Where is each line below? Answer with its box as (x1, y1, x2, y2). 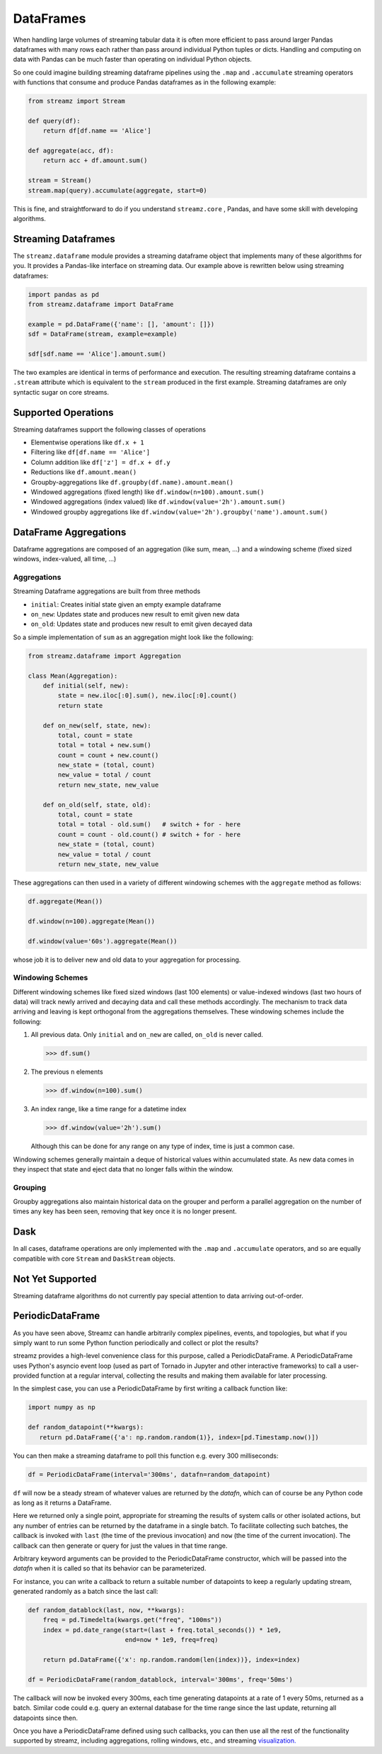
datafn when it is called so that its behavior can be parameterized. (13, 1564, 207, 1573)
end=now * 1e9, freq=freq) (125, 1636, 219, 1644)
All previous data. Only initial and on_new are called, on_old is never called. (30, 1030, 263, 1039)
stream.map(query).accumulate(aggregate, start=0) (28, 186, 208, 194)
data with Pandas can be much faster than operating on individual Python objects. (13, 55, 253, 64)
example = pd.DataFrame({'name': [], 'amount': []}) (28, 320, 215, 328)
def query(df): (28, 117, 81, 125)
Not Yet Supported (13, 1273, 97, 1285)
